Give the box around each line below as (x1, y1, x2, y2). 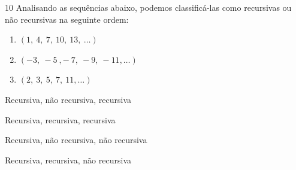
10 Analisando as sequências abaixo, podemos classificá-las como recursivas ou (5, 1, 292, 13)
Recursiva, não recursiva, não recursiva (5, 133, 147, 146)
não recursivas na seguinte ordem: (5, 13, 129, 25)
